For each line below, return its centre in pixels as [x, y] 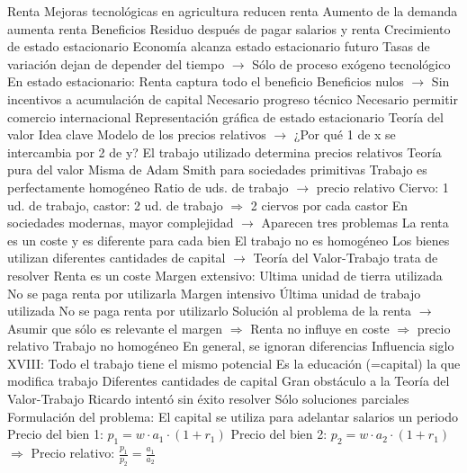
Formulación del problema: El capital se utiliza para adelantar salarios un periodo [233, 416]
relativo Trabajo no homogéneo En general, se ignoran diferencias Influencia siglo [231, 346]
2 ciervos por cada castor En [329, 205]
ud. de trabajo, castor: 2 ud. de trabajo [115, 205]
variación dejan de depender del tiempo [116, 63]
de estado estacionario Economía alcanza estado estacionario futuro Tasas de [219, 46]
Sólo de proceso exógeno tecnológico [351, 63]
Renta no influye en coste [320, 328]
